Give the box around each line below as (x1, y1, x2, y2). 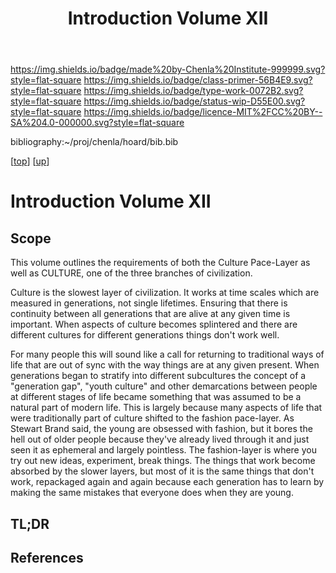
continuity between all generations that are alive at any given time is (10, 308, 291, 320)
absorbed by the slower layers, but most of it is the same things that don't (10, 465, 315, 477)
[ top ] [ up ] (10, 155, 50, 167)
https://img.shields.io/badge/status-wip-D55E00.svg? (83, 95, 306, 107)
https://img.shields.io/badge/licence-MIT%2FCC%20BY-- (83, 106, 323, 118)
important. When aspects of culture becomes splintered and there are (10, 318, 298, 331)
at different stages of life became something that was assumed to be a (10, 391, 302, 403)
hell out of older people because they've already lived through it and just (10, 433, 310, 446)
